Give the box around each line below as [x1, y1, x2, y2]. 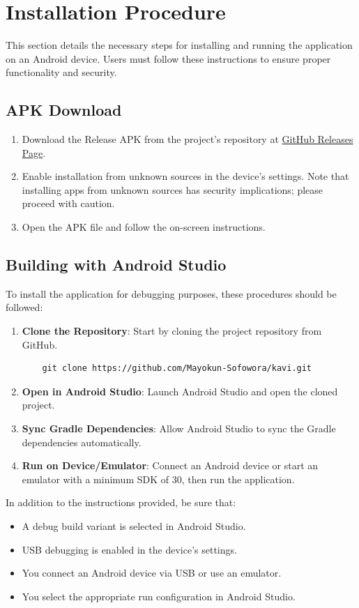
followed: [6, 300, 43, 314]
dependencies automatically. [22, 434, 142, 449]
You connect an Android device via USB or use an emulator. [22, 565, 282, 580]
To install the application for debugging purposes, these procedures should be [6, 286, 337, 301]
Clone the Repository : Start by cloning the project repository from [22, 324, 322, 338]
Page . [22, 145, 46, 160]
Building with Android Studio [6, 254, 227, 275]
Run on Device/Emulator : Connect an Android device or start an [22, 458, 319, 473]
